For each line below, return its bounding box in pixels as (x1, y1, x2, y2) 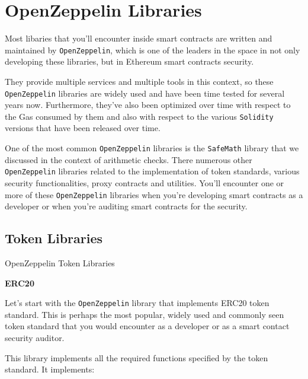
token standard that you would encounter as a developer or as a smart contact (5, 320, 290, 332)
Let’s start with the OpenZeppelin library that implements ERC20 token (5, 297, 269, 309)
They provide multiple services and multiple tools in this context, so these (5, 75, 274, 87)
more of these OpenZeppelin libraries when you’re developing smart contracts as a (5, 188, 303, 200)
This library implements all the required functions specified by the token (5, 351, 268, 364)
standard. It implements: (5, 363, 95, 375)
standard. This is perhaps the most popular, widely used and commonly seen (5, 308, 284, 320)
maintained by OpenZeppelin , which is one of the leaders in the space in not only (5, 43, 300, 56)
